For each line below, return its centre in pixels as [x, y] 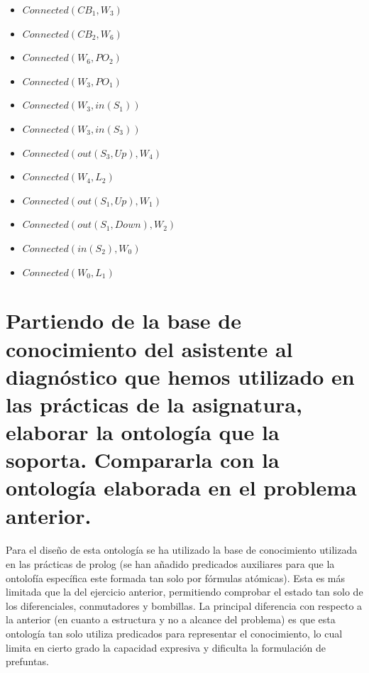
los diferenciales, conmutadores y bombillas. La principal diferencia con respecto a [184, 605]
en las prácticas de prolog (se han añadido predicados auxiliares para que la [170, 564]
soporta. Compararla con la [143, 460]
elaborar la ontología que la [143, 432]
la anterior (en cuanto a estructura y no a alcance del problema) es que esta [171, 619]
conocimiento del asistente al [149, 348]
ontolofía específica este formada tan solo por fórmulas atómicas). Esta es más [176, 578]
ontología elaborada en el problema [181, 487]
